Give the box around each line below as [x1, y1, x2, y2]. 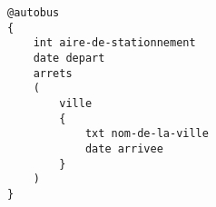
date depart [33, 51, 105, 64]
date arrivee [84, 142, 163, 155]
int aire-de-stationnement [33, 36, 196, 50]
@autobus [7, 6, 60, 19]
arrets [33, 66, 73, 80]
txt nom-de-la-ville [84, 127, 209, 141]
